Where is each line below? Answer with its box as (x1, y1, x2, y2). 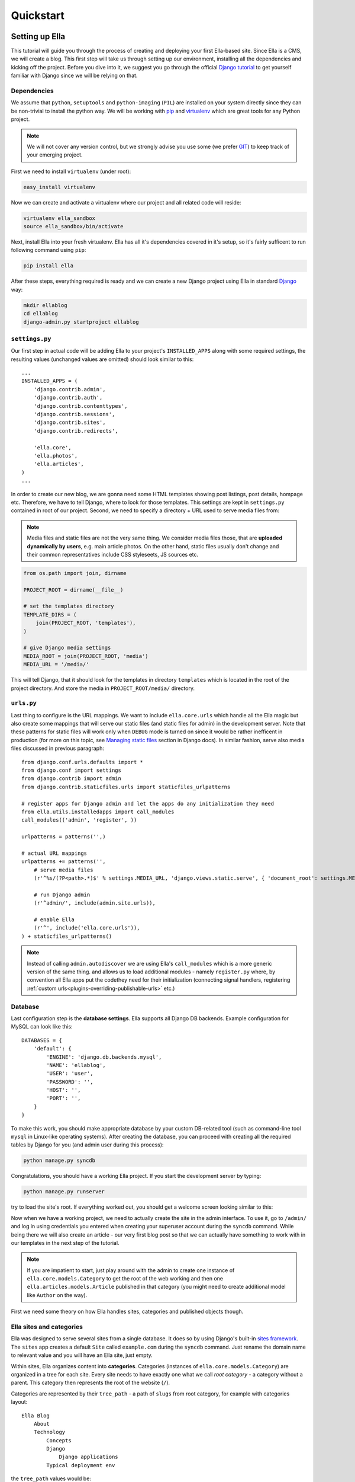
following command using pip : (11, 247, 86, 254)
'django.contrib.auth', (33, 394, 103, 401)
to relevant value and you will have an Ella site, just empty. (11, 1352, 153, 1359)
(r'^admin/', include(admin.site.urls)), (33, 900, 156, 906)
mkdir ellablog (23, 302, 67, 308)
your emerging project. (27, 151, 83, 158)
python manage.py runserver (23, 1189, 105, 1195)
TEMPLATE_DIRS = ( (23, 611, 77, 618)
